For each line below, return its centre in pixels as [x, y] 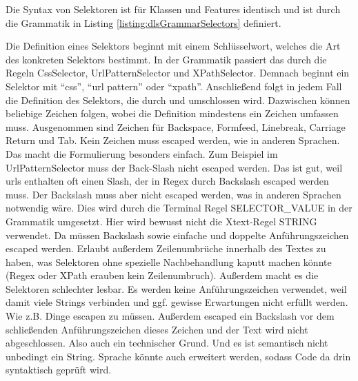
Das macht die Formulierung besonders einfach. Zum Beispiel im [142, 153]
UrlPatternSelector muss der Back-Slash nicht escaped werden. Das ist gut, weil [174, 167]
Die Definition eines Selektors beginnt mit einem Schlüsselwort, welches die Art [173, 46]
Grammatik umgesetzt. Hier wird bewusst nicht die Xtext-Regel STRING [161, 221]
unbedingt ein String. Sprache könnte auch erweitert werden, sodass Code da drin [178, 356]
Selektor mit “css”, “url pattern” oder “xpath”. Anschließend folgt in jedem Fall [174, 86]
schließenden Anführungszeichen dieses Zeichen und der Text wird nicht [157, 329]
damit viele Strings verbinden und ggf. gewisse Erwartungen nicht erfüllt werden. [177, 302]
